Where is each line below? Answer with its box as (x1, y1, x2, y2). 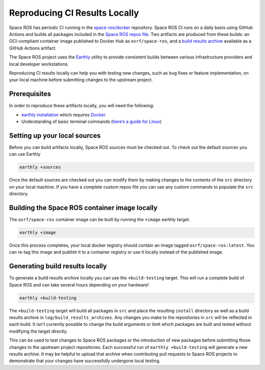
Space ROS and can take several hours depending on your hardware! (9, 282, 149, 287)
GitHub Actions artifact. (9, 45, 56, 51)
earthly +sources (19, 165, 61, 170)
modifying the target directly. (9, 328, 68, 334)
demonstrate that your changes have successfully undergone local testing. (9, 358, 160, 364)
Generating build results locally (9, 262, 107, 270)
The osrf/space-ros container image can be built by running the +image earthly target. (9, 216, 190, 222)
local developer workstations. (9, 61, 69, 67)
